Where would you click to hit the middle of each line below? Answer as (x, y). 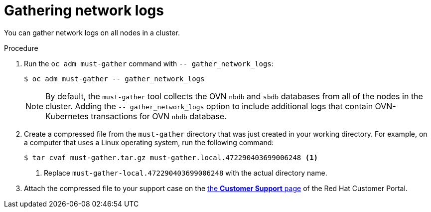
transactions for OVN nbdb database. (159, 116)
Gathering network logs (84, 10)
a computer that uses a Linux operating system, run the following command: (149, 142)
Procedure (21, 48)
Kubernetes (67, 116)
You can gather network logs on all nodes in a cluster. (92, 32)
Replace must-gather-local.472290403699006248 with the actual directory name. (186, 173)
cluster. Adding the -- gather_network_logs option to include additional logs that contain (209, 106)
